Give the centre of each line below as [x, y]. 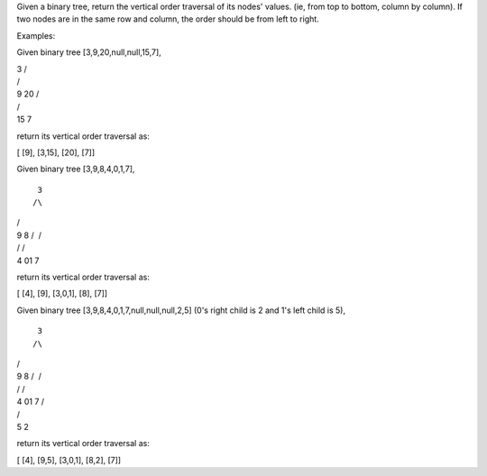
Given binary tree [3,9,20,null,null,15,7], [89, 52]
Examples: [36, 35]
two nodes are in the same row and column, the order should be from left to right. [168, 19]
